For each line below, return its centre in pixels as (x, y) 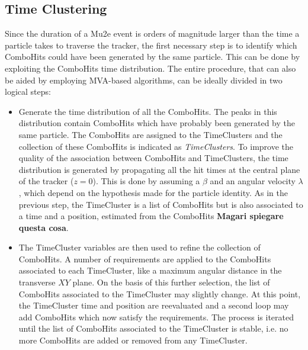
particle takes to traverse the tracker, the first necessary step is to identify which (151, 45)
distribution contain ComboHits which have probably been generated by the (157, 123)
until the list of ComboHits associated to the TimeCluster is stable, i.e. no (153, 328)
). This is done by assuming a (146, 181)
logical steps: (28, 91)
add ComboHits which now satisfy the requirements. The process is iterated (156, 317)
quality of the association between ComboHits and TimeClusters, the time (153, 158)
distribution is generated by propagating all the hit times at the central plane (159, 169)
